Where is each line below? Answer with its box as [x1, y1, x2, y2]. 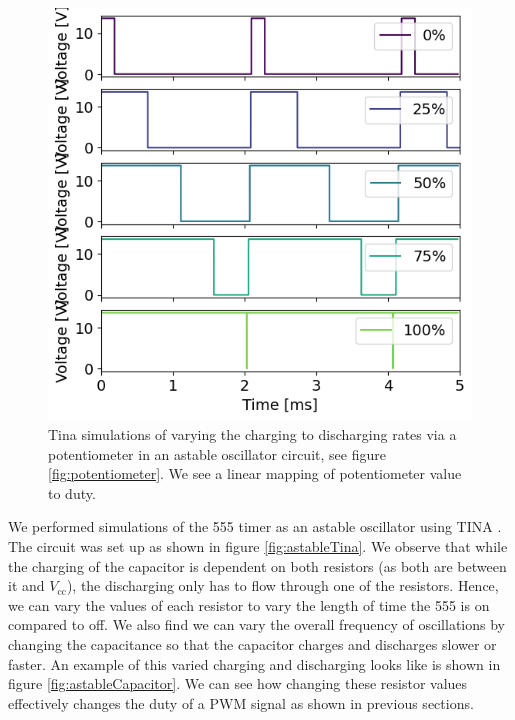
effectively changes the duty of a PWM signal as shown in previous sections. [8, 692, 474, 713]
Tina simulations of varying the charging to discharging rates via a [48, 424, 457, 445]
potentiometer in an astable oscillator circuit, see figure [48, 443, 386, 464]
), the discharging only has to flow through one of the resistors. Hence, [66, 575, 499, 596]
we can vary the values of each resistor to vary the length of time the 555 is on [8, 594, 490, 615]
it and [8, 575, 45, 596]
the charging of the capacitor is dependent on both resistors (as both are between [8, 555, 507, 576]
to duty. [48, 482, 96, 503]
